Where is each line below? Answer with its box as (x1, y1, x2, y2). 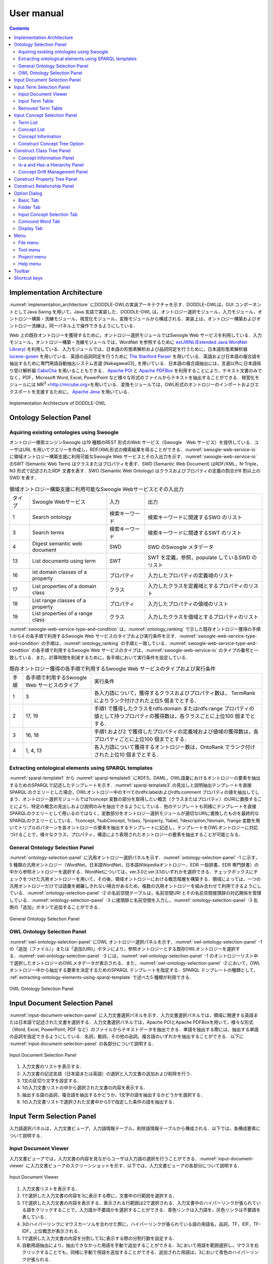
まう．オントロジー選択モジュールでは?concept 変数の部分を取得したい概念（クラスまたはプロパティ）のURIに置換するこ (9, 796, 262, 802)
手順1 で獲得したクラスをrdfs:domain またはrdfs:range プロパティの (94, 705, 255, 712)
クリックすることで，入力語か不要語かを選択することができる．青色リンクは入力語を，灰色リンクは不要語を (35, 1207, 261, 1213)
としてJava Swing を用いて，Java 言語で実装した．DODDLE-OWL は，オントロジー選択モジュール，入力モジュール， (13, 308, 258, 314)
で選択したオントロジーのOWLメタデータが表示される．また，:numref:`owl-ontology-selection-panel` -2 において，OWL (9, 960, 260, 966)
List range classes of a (32, 597, 86, 604)
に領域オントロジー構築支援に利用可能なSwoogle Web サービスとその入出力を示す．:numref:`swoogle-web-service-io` (9, 454, 257, 460)
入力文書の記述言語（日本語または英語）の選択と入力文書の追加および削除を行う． (22, 1070, 195, 1076)
